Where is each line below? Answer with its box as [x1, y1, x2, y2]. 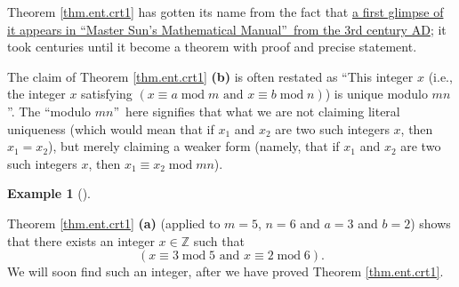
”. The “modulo [7, 101, 92, 120]
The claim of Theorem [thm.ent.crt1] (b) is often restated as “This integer [7, 67, 414, 85]
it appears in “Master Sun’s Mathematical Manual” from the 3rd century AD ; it [7, 20, 447, 38]
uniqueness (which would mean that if [7, 119, 214, 138]
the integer [7, 84, 66, 103]
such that [193, 231, 245, 250]
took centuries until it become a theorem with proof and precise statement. [7, 37, 417, 56]
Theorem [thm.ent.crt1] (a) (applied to [7, 213, 221, 232]
